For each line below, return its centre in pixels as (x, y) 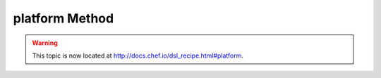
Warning (45, 43)
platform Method (64, 18)
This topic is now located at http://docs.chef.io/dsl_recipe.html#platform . (138, 56)
